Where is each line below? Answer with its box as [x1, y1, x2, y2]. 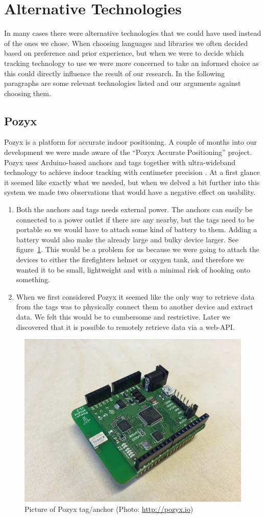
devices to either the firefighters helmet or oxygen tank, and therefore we [16, 254, 244, 265]
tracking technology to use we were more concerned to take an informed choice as [4, 57, 259, 68]
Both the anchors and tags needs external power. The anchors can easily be [16, 204, 253, 215]
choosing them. [4, 87, 51, 98]
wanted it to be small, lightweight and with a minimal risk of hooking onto [16, 264, 251, 275]
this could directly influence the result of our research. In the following [4, 67, 225, 78]
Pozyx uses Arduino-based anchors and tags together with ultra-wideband [4, 156, 236, 167]
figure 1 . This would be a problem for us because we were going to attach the [16, 244, 259, 255]
